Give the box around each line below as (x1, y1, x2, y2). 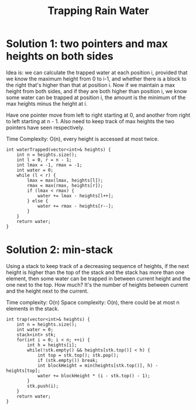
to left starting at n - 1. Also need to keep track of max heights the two (6, 117, 174, 124)
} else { (27, 198, 49, 204)
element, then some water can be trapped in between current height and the (6, 275, 191, 282)
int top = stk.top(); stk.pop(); (37, 352, 119, 358)
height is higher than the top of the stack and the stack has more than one (6, 269, 185, 276)
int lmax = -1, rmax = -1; (16, 162, 82, 168)
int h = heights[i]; (27, 342, 77, 348)
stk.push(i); (27, 383, 59, 389)
